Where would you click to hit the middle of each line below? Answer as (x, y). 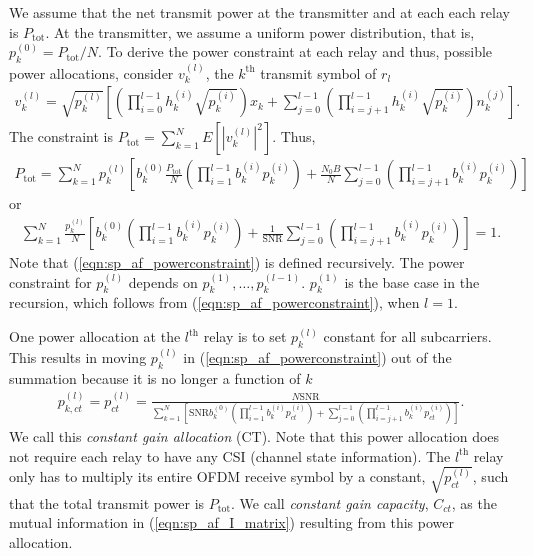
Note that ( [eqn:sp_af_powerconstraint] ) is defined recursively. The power (237, 262)
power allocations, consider (91, 72)
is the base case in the (412, 281)
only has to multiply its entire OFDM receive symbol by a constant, (217, 476)
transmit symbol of (318, 72)
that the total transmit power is (107, 502)
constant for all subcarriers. (407, 336)
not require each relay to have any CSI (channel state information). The (230, 455)
